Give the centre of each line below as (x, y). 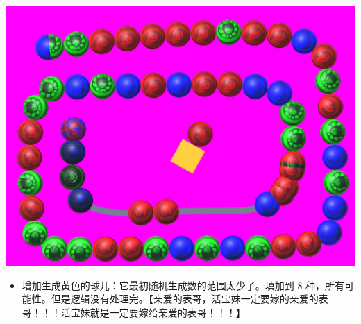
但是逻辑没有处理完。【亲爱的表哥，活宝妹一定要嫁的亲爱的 (185, 299)
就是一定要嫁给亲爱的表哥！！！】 (168, 312)
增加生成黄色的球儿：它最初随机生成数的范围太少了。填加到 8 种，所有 (183, 285)
